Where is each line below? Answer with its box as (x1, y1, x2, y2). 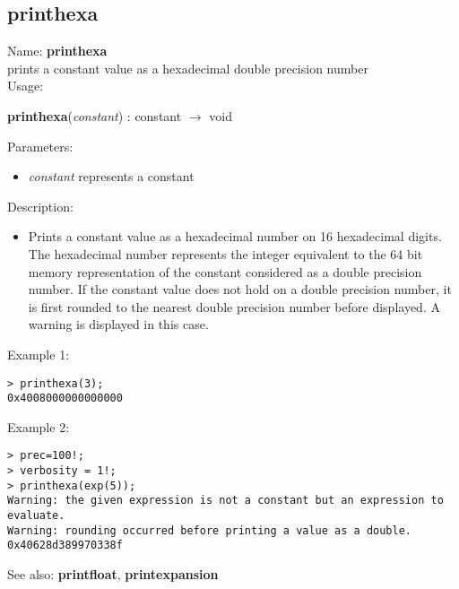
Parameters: (7, 136, 74, 155)
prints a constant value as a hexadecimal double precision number (7, 58, 368, 77)
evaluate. (7, 509, 65, 523)
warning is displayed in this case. (28, 315, 209, 333)
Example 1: (7, 344, 70, 363)
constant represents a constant (28, 167, 195, 186)
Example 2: (7, 417, 70, 436)
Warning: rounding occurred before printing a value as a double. (7, 524, 412, 537)
